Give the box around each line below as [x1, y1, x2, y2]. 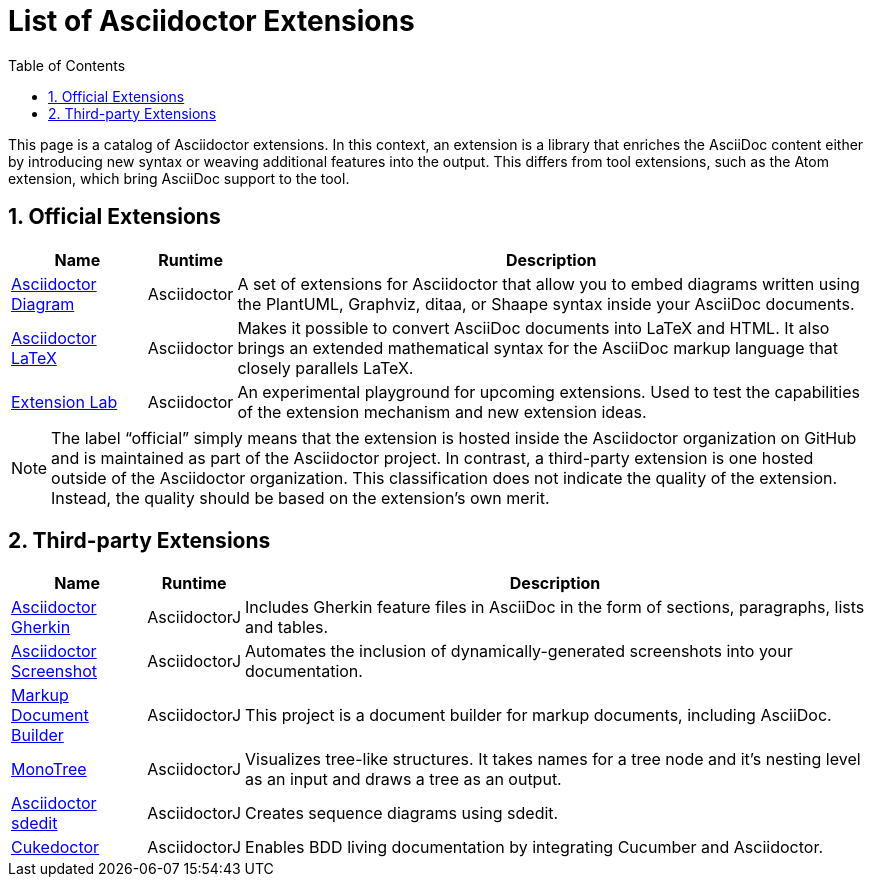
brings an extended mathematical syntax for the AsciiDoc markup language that [237, 337, 839, 358]
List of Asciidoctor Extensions [8, 4, 415, 38]
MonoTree [11, 759, 87, 780]
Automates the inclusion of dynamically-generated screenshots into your [245, 641, 793, 662]
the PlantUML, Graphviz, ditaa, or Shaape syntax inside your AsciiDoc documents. [237, 293, 855, 314]
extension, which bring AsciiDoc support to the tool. [8, 169, 350, 187]
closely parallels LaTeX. [237, 357, 414, 378]
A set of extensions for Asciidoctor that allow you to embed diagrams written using [237, 273, 860, 294]
